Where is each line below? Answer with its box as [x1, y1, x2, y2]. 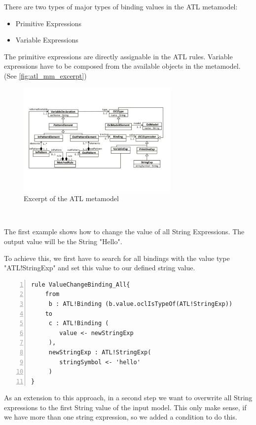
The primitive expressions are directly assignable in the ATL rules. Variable [4, 51, 233, 61]
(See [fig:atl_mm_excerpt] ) [4, 70, 87, 81]
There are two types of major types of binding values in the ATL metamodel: [4, 1, 238, 11]
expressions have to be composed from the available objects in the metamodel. [4, 61, 241, 71]
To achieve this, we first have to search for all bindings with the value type [4, 253, 230, 263]
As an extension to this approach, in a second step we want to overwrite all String [4, 392, 253, 403]
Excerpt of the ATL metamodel [24, 193, 119, 204]
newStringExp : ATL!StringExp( [48, 348, 151, 356]
